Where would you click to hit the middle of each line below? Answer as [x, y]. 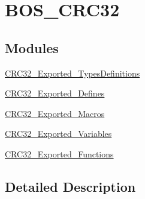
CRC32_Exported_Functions [59, 153]
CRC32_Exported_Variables [58, 134]
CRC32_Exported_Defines [55, 93]
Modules [32, 47]
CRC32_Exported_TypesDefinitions [72, 73]
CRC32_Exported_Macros [55, 113]
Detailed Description [70, 186]
